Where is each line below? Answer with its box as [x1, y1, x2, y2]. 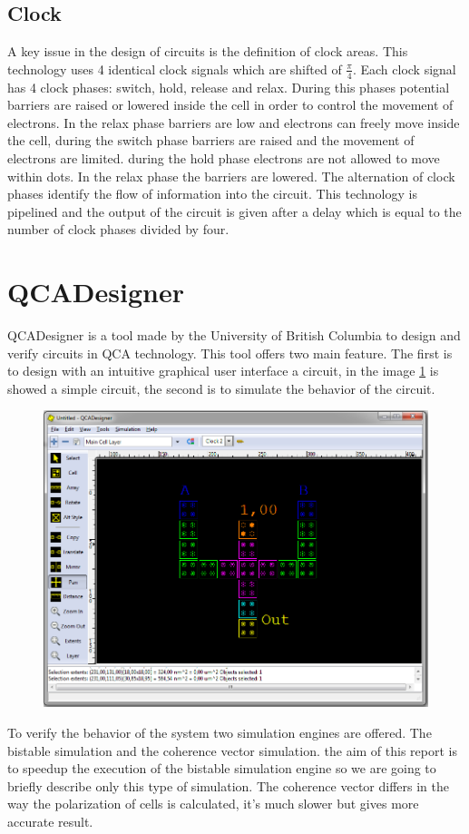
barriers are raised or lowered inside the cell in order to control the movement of [7, 95, 454, 114]
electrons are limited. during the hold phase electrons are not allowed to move [7, 149, 440, 167]
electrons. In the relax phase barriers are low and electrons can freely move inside [7, 113, 460, 132]
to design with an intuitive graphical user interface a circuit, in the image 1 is [7, 361, 439, 380]
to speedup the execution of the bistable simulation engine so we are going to [7, 759, 436, 778]
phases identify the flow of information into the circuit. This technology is [7, 184, 417, 203]
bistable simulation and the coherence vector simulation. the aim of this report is [7, 741, 457, 760]
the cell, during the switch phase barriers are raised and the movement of [7, 131, 415, 150]
